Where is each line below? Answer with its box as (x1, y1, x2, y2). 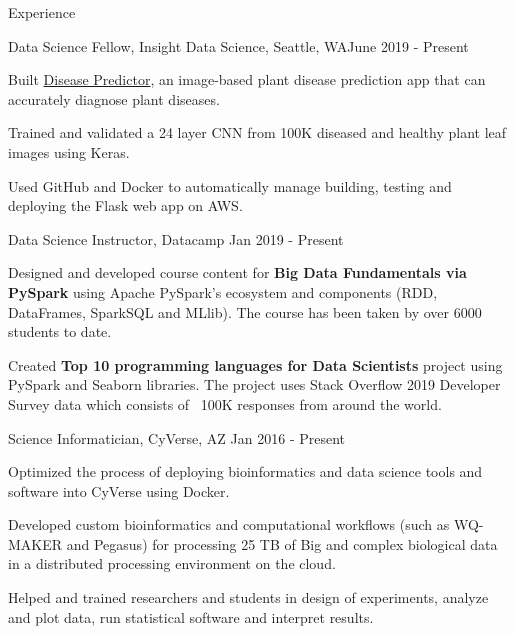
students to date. (8, 321, 112, 342)
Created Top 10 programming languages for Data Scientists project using (8, 354, 503, 375)
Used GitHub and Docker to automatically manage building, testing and (8, 175, 452, 196)
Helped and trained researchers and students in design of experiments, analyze (8, 587, 489, 608)
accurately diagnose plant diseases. (8, 88, 220, 109)
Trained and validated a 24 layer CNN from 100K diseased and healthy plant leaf (8, 122, 507, 143)
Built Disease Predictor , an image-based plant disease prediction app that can (8, 69, 486, 90)
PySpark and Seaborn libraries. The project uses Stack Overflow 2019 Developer (8, 374, 501, 395)
